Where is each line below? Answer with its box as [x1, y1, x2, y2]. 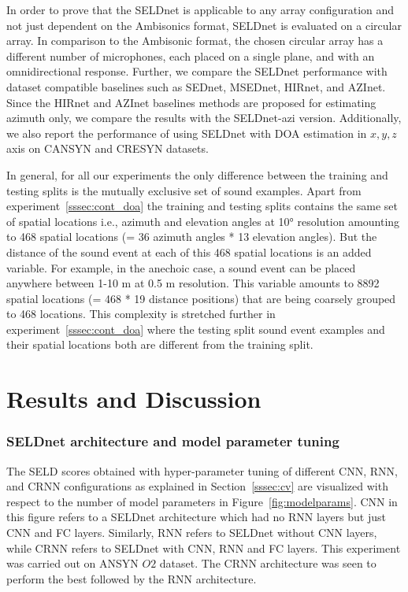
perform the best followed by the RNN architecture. [6, 570, 257, 586]
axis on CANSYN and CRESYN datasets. [6, 140, 209, 157]
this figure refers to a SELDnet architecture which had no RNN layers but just [6, 509, 386, 525]
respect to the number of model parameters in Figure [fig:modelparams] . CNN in [6, 493, 398, 509]
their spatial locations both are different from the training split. [6, 336, 313, 353]
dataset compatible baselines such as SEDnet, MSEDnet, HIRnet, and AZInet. [6, 78, 386, 94]
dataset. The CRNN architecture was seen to [159, 555, 376, 572]
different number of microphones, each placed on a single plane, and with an [6, 47, 375, 64]
